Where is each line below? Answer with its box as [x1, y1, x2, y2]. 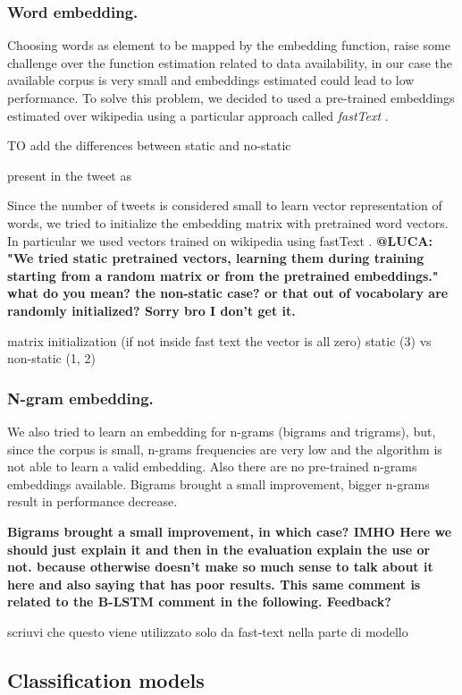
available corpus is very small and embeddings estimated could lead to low [7, 71, 415, 89]
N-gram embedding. [7, 386, 154, 409]
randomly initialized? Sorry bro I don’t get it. [7, 301, 296, 319]
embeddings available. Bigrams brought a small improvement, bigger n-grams [7, 474, 430, 493]
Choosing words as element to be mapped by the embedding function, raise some [7, 36, 450, 55]
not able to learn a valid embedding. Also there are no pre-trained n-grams [7, 457, 417, 476]
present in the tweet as [7, 165, 131, 184]
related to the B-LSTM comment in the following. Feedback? [7, 592, 391, 611]
